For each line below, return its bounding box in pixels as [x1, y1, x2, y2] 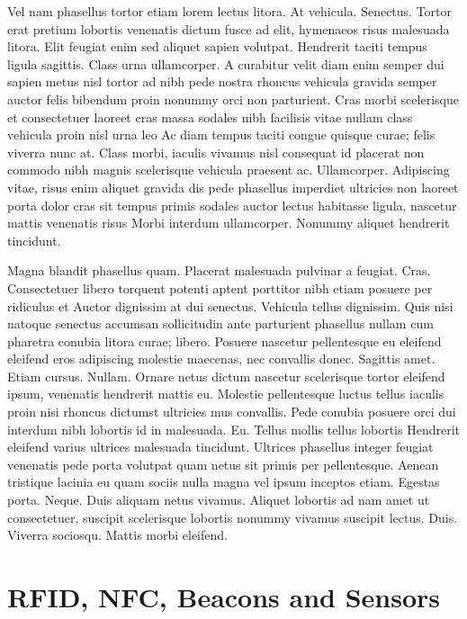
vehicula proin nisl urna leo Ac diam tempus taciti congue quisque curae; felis [7, 125, 436, 144]
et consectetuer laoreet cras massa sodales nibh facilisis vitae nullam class [7, 107, 413, 126]
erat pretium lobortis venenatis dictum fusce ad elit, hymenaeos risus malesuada [7, 19, 450, 38]
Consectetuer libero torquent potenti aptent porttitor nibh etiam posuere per [7, 278, 433, 297]
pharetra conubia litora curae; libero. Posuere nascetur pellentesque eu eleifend [7, 331, 442, 350]
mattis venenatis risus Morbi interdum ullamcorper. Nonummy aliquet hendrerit [7, 213, 450, 232]
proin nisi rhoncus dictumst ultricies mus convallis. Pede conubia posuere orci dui [7, 402, 456, 421]
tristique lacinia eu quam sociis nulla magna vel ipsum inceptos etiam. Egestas [7, 472, 440, 491]
